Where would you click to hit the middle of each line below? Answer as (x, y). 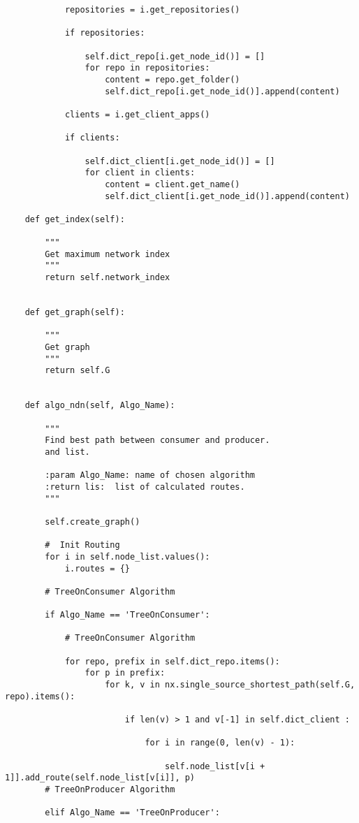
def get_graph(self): (75, 313)
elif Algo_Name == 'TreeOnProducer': (132, 813)
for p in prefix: (125, 673)
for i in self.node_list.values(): (127, 556)
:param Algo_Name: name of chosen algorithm (150, 475)
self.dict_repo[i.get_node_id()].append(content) (222, 91)
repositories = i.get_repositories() (152, 10)
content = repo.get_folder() (173, 79)
